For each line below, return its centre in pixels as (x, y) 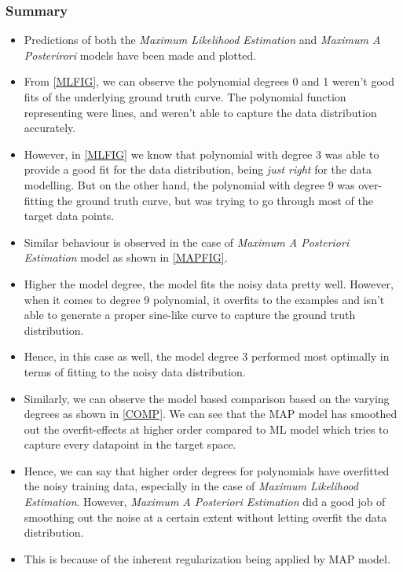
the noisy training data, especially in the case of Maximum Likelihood (191, 486)
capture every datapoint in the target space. (130, 444)
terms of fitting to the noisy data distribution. (135, 371)
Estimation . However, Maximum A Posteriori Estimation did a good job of (205, 502)
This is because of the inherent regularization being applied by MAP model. (207, 558)
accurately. (50, 128)
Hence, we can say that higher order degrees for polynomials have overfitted (207, 470)
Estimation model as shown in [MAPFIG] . (126, 257)
